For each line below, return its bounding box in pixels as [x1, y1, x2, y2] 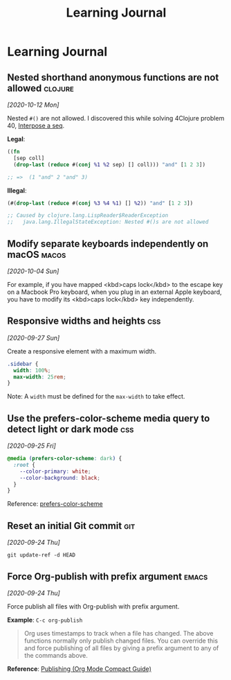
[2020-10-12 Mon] [7, 101, 59, 109]
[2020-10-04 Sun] [7, 267, 59, 275]
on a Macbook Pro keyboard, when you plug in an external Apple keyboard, [7, 288, 223, 296]
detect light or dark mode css [7, 423, 134, 435]
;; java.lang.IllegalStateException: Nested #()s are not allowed [7, 218, 209, 226]
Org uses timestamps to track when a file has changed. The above [24, 629, 214, 637]
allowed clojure [7, 82, 74, 94]
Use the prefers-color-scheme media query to [7, 412, 210, 424]
